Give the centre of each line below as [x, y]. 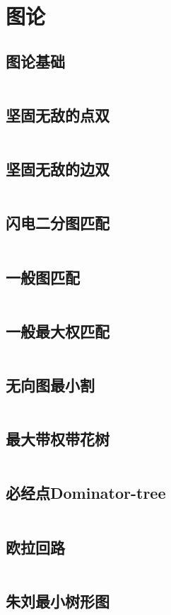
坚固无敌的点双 [58, 114]
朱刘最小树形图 [58, 600]
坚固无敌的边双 [58, 169]
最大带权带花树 [58, 439]
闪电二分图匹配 [58, 223]
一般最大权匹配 [58, 331]
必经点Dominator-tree [86, 493]
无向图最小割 [50, 384]
